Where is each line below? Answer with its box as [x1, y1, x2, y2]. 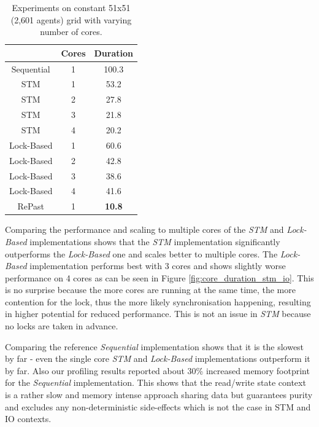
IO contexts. [5, 412, 52, 425]
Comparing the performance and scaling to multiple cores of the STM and [5, 223, 284, 236]
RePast [17, 200, 45, 213]
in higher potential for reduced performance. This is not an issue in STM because [5, 307, 311, 320]
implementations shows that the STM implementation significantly [29, 235, 280, 248]
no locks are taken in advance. [5, 319, 118, 332]
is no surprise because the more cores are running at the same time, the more [5, 283, 296, 296]
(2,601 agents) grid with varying [10, 13, 132, 26]
